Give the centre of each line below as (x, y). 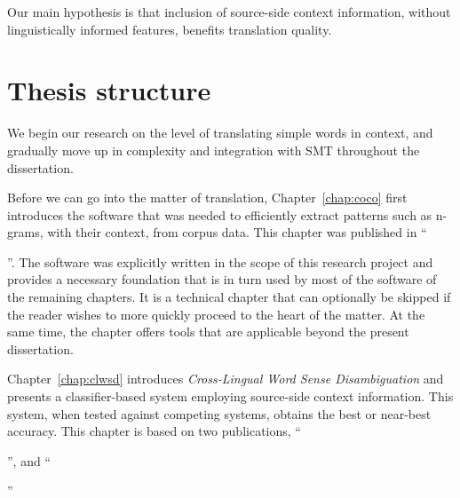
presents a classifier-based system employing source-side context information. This (230, 396)
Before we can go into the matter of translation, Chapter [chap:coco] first (207, 198)
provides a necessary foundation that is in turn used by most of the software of (222, 279)
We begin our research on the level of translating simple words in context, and (220, 133)
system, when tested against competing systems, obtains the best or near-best (219, 413)
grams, (25, 232)
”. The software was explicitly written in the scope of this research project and (220, 261)
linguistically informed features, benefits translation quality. (170, 29)
